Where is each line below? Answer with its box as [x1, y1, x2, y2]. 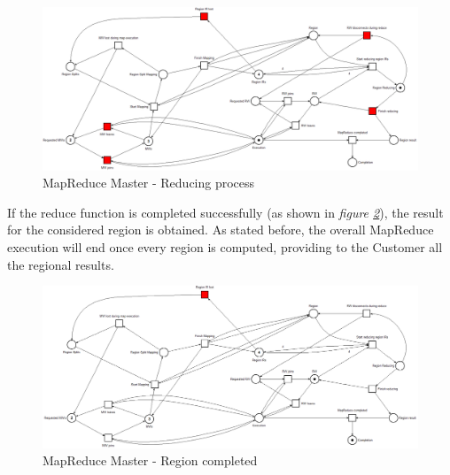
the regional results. [7, 255, 114, 273]
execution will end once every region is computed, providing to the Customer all [7, 238, 443, 257]
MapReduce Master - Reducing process [43, 173, 255, 192]
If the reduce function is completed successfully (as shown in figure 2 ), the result [7, 203, 444, 221]
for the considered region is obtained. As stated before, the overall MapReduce [7, 220, 434, 239]
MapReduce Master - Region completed [43, 451, 258, 470]
